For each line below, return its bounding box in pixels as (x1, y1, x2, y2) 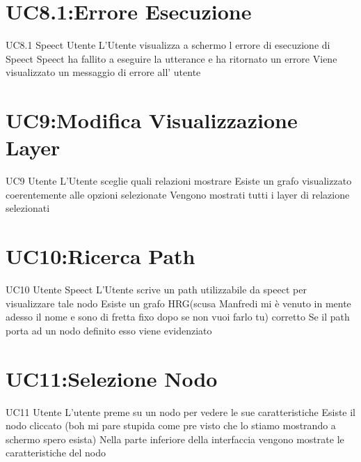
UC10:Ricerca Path (6, 242, 195, 270)
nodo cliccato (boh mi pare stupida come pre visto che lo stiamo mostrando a (6, 418, 336, 433)
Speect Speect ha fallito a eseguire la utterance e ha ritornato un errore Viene (6, 51, 337, 66)
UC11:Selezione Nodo (6, 364, 218, 392)
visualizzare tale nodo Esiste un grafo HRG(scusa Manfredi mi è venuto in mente (6, 295, 351, 310)
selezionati (6, 201, 50, 215)
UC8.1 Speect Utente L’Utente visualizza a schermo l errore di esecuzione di (6, 38, 330, 52)
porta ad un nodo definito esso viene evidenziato (6, 323, 212, 337)
